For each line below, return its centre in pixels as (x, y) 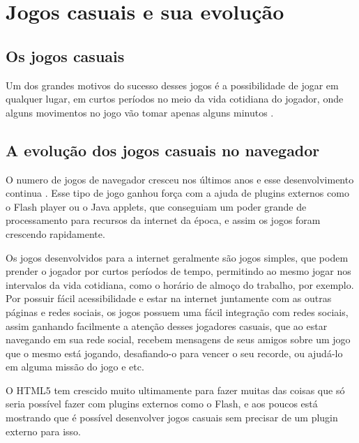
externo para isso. (43, 431)
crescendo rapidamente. (55, 233)
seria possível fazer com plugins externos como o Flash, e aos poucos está (162, 404)
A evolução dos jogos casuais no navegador (163, 150)
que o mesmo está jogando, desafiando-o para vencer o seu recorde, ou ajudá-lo (174, 353)
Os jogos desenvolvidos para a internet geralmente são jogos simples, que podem (177, 257)
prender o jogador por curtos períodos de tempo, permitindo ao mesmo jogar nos (178, 271)
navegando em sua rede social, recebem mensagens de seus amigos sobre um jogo (178, 339)
